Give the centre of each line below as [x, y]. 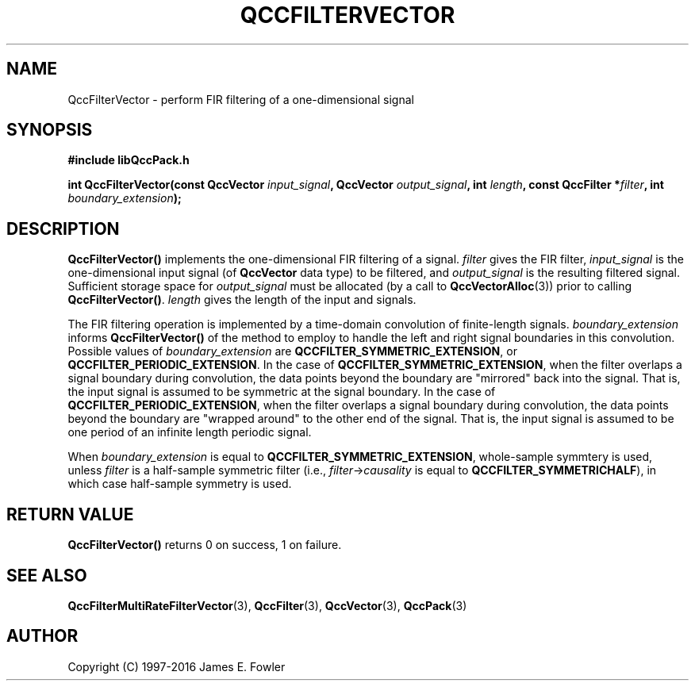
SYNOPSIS [50, 130]
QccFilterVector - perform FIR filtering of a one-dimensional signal [241, 99]
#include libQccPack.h [129, 160]
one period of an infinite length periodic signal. [190, 432]
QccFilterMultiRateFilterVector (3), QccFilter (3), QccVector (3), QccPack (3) [267, 605]
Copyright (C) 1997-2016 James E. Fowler [177, 666]
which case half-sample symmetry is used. [180, 484]
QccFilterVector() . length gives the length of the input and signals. [242, 300]
